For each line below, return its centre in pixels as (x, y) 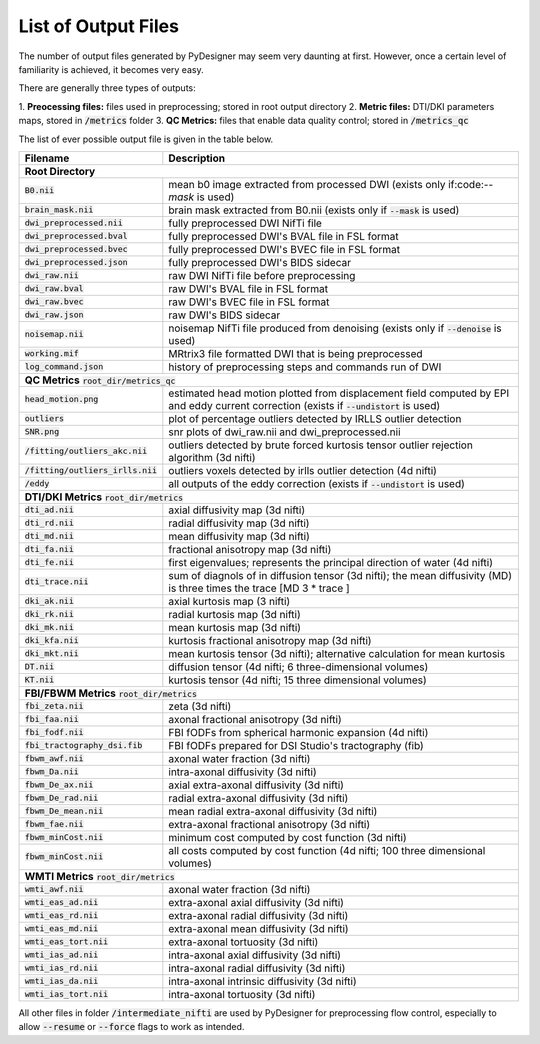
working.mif (51, 353)
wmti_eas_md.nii (61, 928)
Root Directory (60, 171)
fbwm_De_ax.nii (59, 785)
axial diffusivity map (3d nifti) (237, 510)
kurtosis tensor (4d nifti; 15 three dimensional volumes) (297, 680)
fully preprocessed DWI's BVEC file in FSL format (284, 249)
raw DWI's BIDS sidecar (224, 315)
